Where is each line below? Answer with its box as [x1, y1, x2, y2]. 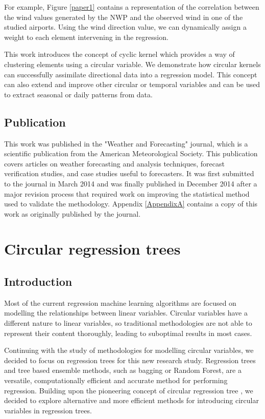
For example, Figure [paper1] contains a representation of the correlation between [4, 2, 259, 12]
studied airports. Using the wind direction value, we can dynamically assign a [4, 22, 247, 32]
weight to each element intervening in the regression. [4, 31, 168, 42]
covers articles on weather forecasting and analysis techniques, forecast [4, 158, 225, 169]
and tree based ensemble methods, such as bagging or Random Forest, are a [4, 365, 242, 375]
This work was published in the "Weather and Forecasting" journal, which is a [4, 138, 248, 149]
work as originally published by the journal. [4, 208, 141, 219]
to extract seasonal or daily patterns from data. [4, 89, 153, 99]
